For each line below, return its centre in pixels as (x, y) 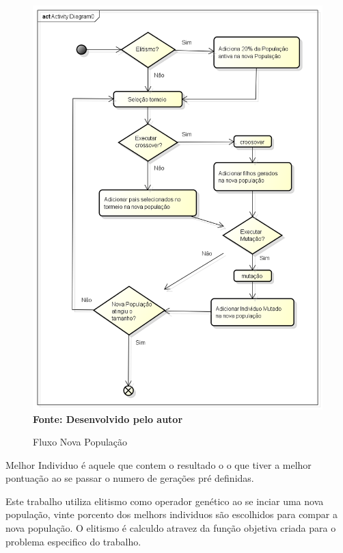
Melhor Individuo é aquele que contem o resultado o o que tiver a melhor (159, 464)
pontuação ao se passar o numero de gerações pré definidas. (130, 478)
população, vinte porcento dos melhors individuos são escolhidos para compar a (171, 514)
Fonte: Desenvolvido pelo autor (108, 419)
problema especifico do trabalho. (73, 541)
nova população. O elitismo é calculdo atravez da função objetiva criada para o (171, 528)
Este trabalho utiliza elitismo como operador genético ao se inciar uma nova (165, 501)
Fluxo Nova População (80, 442)
